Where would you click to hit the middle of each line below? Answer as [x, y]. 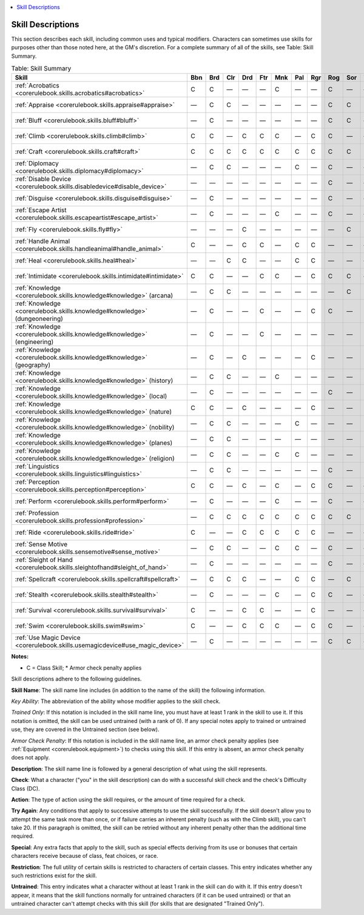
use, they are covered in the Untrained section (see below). [85, 730]
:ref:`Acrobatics [37, 86]
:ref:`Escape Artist [41, 210]
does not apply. [31, 758]
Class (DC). [25, 788]
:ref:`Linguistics [37, 467]
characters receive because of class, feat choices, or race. [85, 856]
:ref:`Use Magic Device [48, 638]
